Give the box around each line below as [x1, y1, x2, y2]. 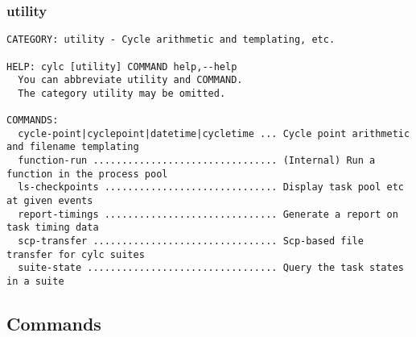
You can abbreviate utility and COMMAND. [18, 74, 243, 86]
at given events [6, 195, 93, 207]
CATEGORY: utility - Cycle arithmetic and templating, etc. [6, 34, 336, 46]
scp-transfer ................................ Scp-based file [18, 235, 364, 248]
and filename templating [6, 141, 139, 153]
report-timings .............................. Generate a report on [18, 208, 398, 220]
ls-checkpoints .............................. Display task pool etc [18, 181, 404, 193]
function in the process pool [6, 168, 168, 180]
